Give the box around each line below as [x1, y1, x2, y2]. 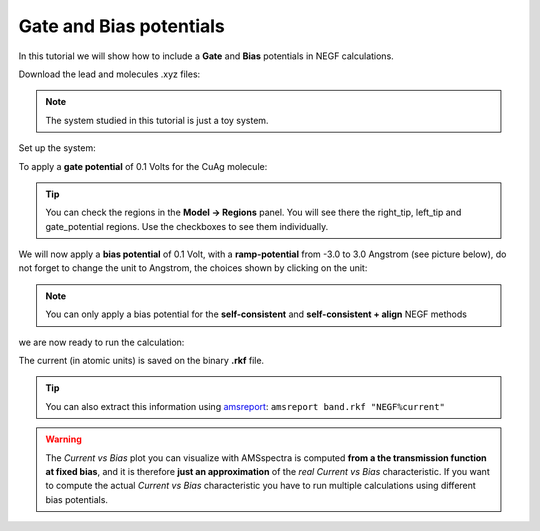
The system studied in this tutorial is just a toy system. [45, 114, 269, 126]
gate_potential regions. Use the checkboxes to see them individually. [45, 220, 329, 232]
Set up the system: [18, 142, 96, 154]
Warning [45, 433, 82, 445]
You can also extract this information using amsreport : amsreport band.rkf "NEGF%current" [45, 400, 445, 412]
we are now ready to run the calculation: [18, 336, 185, 348]
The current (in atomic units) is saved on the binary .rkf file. [18, 355, 265, 367]
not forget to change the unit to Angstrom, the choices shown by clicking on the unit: [18, 262, 368, 274]
